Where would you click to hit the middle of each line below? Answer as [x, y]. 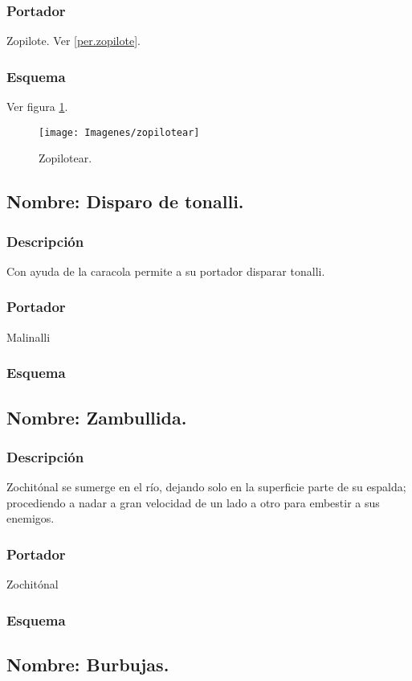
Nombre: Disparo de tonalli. [125, 201]
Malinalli [29, 336]
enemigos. [31, 518]
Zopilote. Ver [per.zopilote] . [73, 41]
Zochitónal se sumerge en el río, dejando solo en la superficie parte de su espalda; [206, 487]
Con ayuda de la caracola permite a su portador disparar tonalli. [166, 271]
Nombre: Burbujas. [88, 664]
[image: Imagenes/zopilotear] [119, 132]
